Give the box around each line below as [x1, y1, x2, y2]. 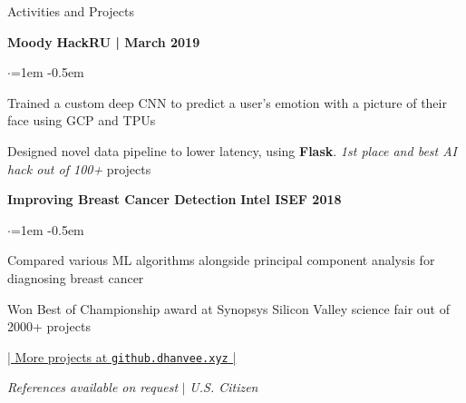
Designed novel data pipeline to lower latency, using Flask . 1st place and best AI [7, 141, 458, 160]
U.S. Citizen [189, 378, 258, 397]
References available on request [7, 378, 179, 397]
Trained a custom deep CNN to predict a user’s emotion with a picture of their [7, 93, 447, 112]
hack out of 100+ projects [7, 159, 151, 178]
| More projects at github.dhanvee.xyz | [7, 347, 237, 366]
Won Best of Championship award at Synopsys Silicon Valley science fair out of [7, 299, 450, 318]
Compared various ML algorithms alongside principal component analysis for [7, 251, 435, 270]
